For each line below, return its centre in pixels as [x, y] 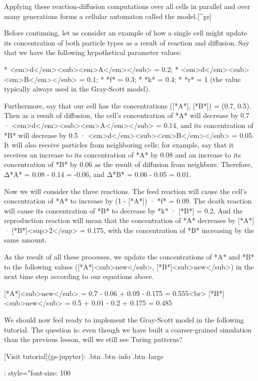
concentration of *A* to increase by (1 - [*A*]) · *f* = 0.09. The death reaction [128, 201]
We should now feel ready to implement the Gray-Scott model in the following [124, 320]
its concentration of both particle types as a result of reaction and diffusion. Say [127, 42]
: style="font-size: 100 [37, 373]
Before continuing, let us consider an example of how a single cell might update [126, 33]
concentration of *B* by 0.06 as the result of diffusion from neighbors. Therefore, [128, 164]
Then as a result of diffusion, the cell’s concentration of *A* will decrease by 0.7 [127, 115]
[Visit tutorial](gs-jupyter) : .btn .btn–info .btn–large [84, 356]
